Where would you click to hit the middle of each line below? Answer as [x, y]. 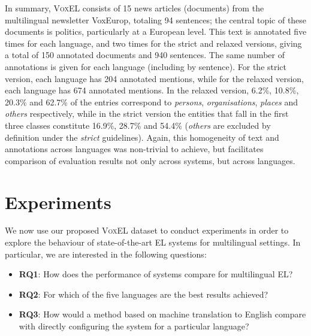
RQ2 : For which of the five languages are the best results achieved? [144, 294]
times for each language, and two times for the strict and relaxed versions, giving [153, 43]
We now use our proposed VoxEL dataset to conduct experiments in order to [147, 230]
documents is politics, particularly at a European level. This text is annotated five [156, 31]
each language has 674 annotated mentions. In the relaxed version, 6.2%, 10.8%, [152, 90]
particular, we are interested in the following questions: [106, 254]
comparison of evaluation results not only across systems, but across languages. [150, 160]
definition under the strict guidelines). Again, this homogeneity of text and [142, 137]
